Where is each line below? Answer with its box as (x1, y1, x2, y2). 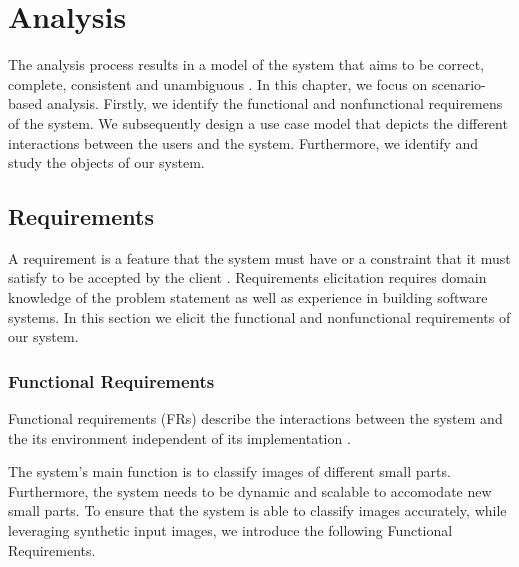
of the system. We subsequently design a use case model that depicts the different (8, 112, 508, 133)
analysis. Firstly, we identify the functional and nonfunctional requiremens (46, 93, 503, 114)
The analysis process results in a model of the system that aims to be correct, (8, 54, 484, 75)
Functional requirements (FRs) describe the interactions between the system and (8, 408, 503, 429)
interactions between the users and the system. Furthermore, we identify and (8, 132, 479, 153)
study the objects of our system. (8, 152, 205, 173)
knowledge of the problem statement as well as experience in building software (8, 287, 488, 308)
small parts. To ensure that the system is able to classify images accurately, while (8, 500, 507, 521)
